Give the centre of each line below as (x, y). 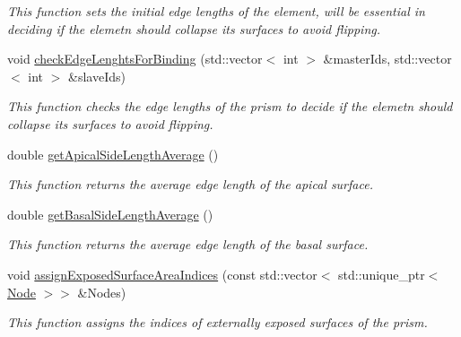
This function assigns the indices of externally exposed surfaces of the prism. (217, 322)
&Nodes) (102, 292)
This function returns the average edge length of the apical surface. (190, 184)
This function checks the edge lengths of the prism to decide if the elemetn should (230, 106)
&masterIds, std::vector (387, 59)
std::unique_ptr (382, 274)
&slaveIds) (97, 76)
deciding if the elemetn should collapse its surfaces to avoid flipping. (194, 28)
